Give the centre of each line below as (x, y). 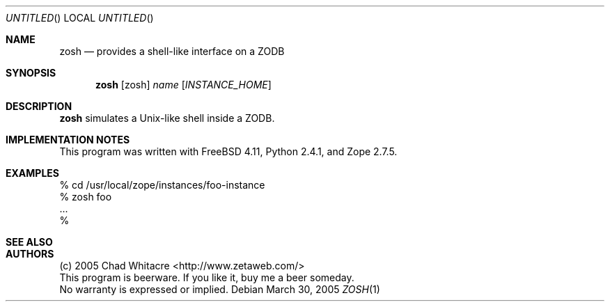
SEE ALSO (29, 242)
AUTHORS (30, 254)
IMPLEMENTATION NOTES (68, 140)
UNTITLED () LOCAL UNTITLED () (80, 18)
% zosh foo (86, 197)
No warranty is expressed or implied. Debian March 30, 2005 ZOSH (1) (220, 289)
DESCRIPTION (39, 106)
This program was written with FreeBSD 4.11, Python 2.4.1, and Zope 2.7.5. (228, 151)
